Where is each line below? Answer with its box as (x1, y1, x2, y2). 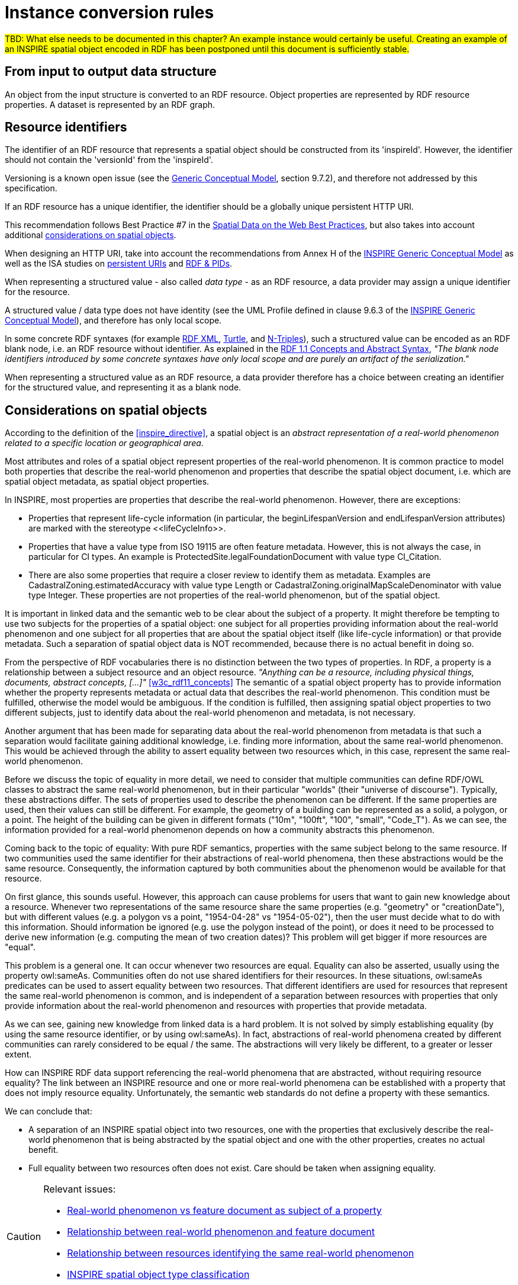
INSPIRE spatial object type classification (67, 1268, 250, 1281)
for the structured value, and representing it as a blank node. (5, 382, 242, 393)
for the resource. (5, 287, 70, 297)
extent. (5, 1049, 32, 1060)
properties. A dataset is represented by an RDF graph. (5, 99, 215, 110)
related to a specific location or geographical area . (5, 438, 204, 448)
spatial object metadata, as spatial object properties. (5, 476, 210, 487)
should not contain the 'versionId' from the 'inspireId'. (5, 155, 213, 165)
